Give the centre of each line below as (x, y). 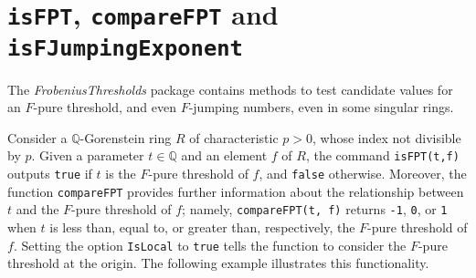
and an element (224, 155)
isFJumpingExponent (125, 48)
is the (121, 173)
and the (37, 209)
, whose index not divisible (387, 137)
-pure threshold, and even (105, 107)
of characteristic (234, 137)
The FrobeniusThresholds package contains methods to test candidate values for (230, 89)
